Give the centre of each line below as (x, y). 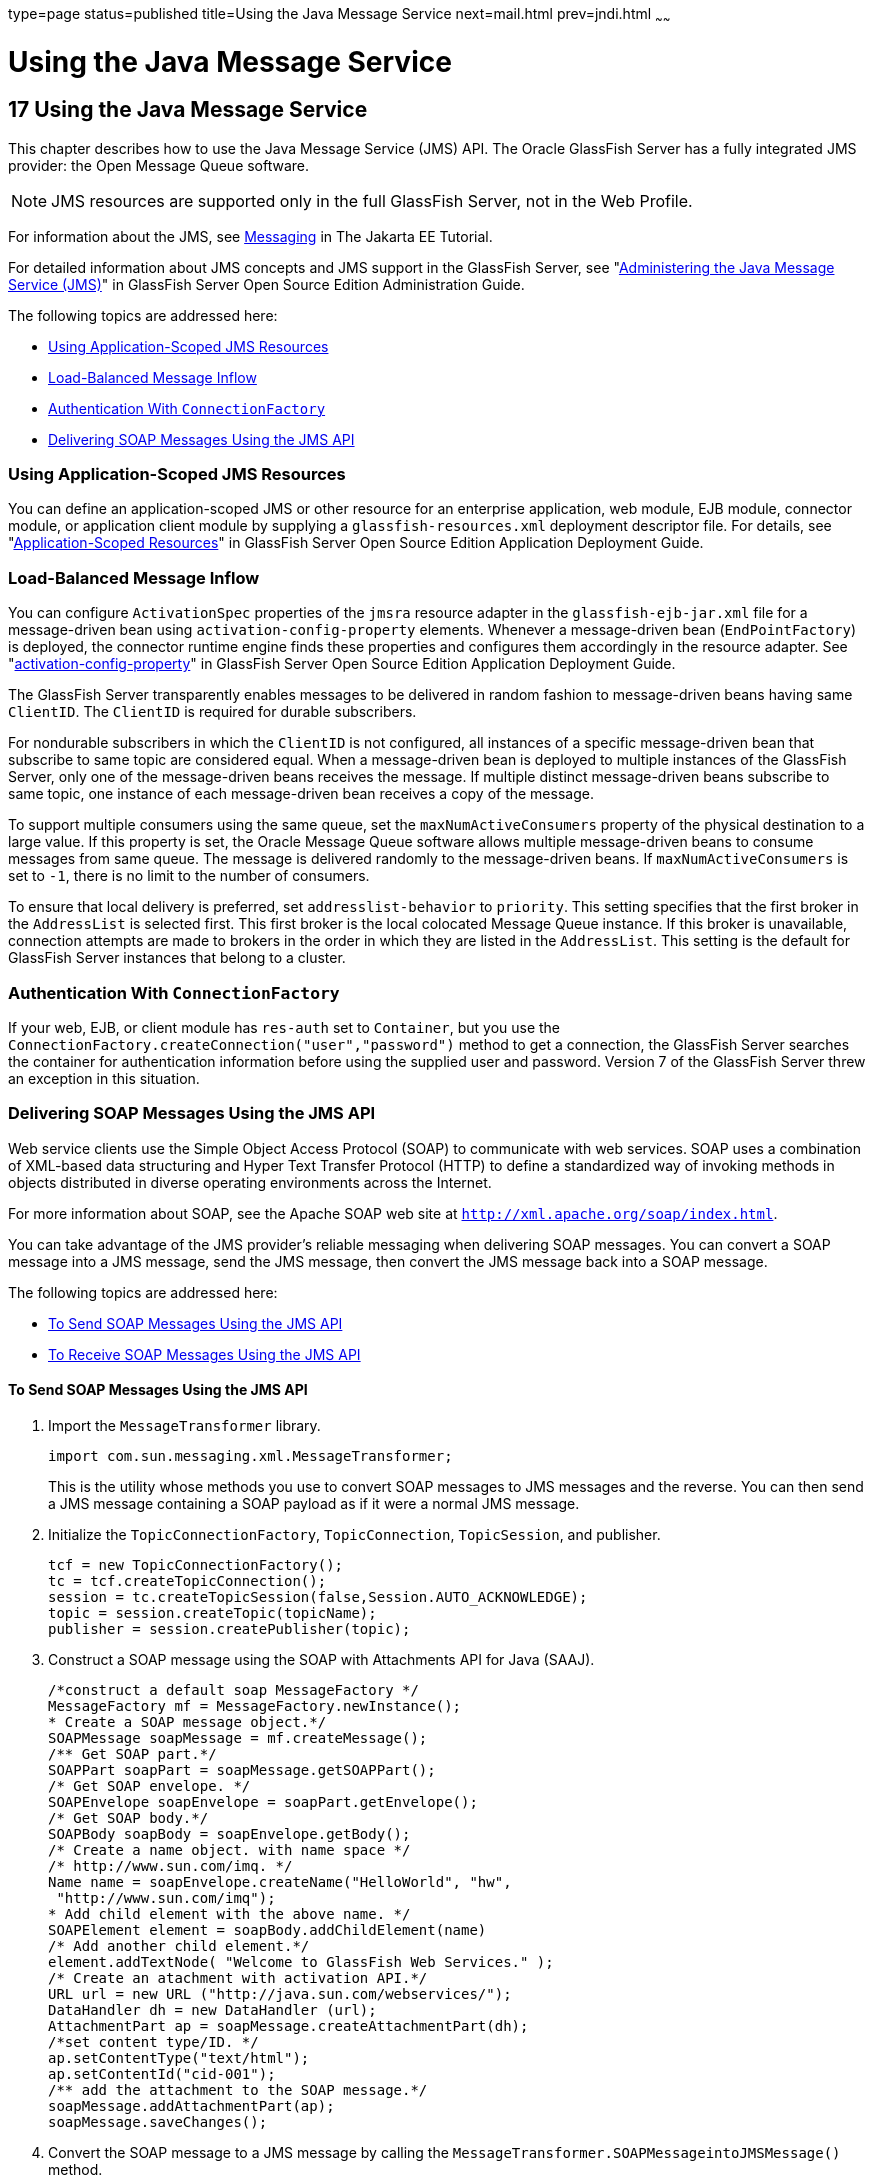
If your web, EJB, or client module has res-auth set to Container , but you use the (284, 1027)
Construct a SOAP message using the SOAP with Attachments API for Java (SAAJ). (321, 1659)
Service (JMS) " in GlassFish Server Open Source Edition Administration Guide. (266, 284)
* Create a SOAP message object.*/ (187, 1721)
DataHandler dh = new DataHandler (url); (212, 2009)
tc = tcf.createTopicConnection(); (187, 1580)
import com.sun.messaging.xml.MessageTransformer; (250, 1455)
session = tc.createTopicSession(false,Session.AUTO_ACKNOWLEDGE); (318, 1596)
